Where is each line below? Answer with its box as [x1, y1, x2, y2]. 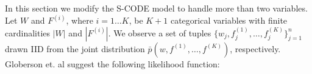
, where [66, 14, 93, 27]
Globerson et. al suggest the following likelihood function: [5, 57, 220, 70]
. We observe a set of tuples [108, 26, 211, 39]
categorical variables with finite [170, 14, 288, 27]
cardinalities [5, 26, 51, 39]
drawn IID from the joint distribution [5, 42, 145, 55]
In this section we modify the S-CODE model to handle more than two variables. [5, 2, 308, 14]
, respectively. [230, 42, 281, 55]
